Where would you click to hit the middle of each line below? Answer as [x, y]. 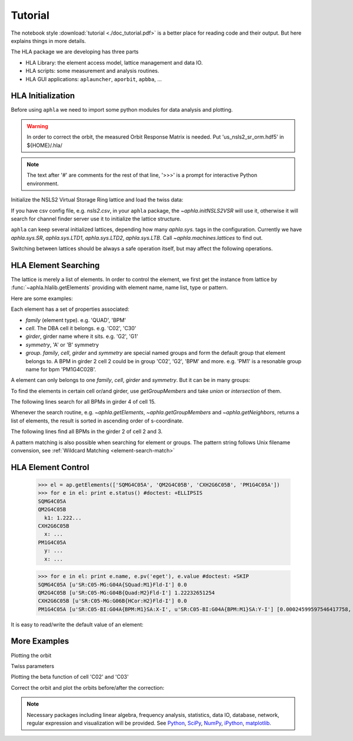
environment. [43, 183]
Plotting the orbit [31, 655]
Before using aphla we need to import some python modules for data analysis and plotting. [122, 110]
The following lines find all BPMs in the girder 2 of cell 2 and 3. [87, 431]
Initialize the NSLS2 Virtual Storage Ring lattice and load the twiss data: [97, 200]
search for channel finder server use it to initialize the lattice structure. [96, 219]
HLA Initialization [43, 96]
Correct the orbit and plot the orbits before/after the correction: [88, 688]
